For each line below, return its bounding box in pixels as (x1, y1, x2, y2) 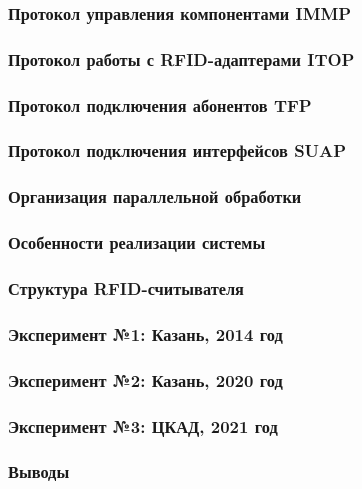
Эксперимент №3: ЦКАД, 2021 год (8, 413, 278, 438)
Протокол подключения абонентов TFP (8, 92, 312, 117)
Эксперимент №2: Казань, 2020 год (8, 367, 283, 392)
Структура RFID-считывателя (8, 275, 244, 300)
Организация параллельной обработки (8, 184, 302, 209)
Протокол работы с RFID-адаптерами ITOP (8, 46, 355, 71)
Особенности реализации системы (8, 230, 266, 255)
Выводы (8, 459, 70, 484)
